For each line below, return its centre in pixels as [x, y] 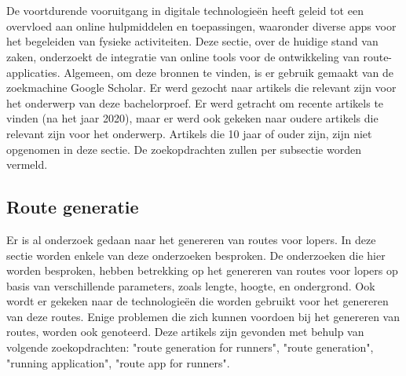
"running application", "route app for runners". [118, 362]
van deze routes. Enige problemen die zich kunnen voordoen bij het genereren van [203, 316]
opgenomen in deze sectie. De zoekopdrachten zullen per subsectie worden [184, 149]
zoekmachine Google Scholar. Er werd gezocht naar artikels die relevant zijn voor [201, 88]
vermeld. [27, 164]
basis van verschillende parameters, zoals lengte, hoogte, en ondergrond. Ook [191, 285]
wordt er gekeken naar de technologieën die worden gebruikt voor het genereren [198, 301]
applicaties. [33, 72]
